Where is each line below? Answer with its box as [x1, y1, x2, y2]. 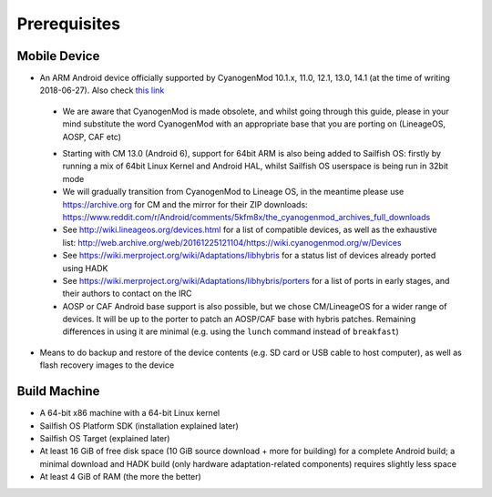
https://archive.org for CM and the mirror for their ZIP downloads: [62, 198, 309, 209]
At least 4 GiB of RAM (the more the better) [39, 472, 202, 482]
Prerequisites [16, 14, 121, 34]
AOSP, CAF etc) [62, 131, 122, 142]
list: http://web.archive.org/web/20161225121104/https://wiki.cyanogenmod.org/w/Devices [62, 237, 402, 248]
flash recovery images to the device [39, 360, 175, 370]
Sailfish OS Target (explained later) [39, 432, 170, 443]
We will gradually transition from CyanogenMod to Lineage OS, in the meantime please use [62, 187, 405, 198]
